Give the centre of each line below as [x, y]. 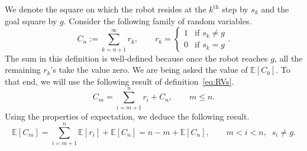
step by [235, 9]
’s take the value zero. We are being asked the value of [149, 70]
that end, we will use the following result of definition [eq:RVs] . [119, 81]
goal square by [31, 20]
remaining [23, 70]
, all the [288, 58]
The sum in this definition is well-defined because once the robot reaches [136, 58]
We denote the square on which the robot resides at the [106, 9]
